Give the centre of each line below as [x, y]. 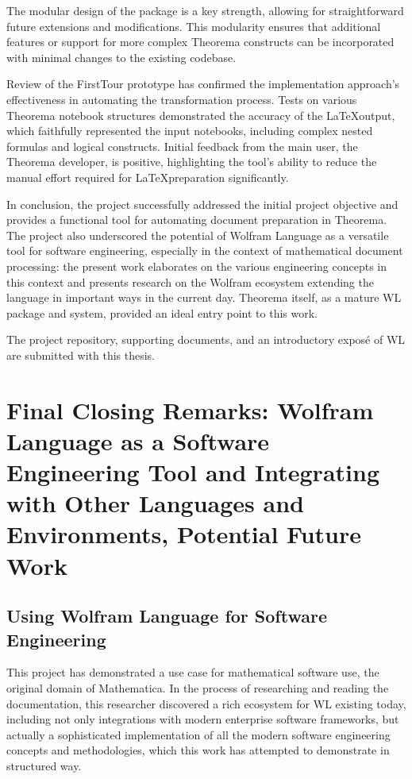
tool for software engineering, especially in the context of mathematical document [205, 251]
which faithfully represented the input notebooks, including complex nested [190, 131]
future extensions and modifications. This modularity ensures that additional [194, 26]
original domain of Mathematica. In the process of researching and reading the [198, 687]
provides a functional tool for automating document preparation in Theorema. [197, 220]
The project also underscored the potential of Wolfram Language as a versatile [198, 235]
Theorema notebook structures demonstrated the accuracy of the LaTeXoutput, [201, 115]
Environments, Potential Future [184, 534]
